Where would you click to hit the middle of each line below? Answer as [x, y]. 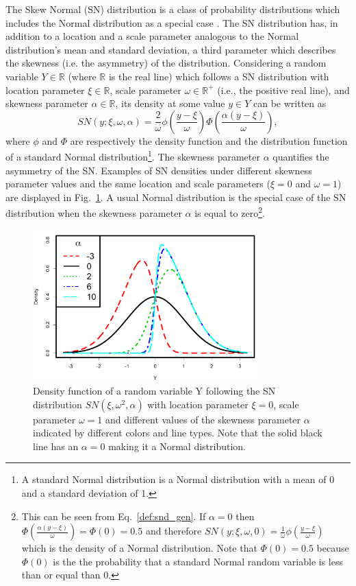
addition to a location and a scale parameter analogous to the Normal [152, 36]
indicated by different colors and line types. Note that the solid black [178, 433]
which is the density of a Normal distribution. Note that [139, 548]
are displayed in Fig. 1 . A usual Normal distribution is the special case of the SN [176, 197]
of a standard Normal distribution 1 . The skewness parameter [133, 155]
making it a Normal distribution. [177, 446]
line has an [56, 446]
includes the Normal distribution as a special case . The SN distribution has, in [172, 22]
